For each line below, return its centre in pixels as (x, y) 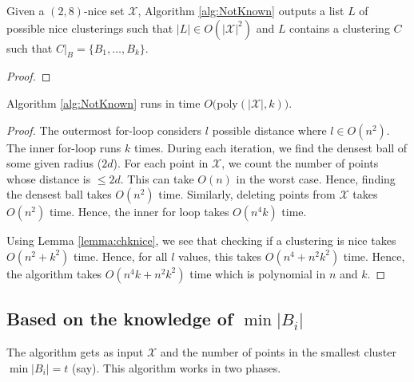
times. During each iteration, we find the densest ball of (271, 147)
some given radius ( (54, 163)
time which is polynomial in (258, 273)
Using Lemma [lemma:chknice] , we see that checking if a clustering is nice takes (201, 240)
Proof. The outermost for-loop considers (104, 130)
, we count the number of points (300, 163)
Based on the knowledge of (120, 319)
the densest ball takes (59, 194)
